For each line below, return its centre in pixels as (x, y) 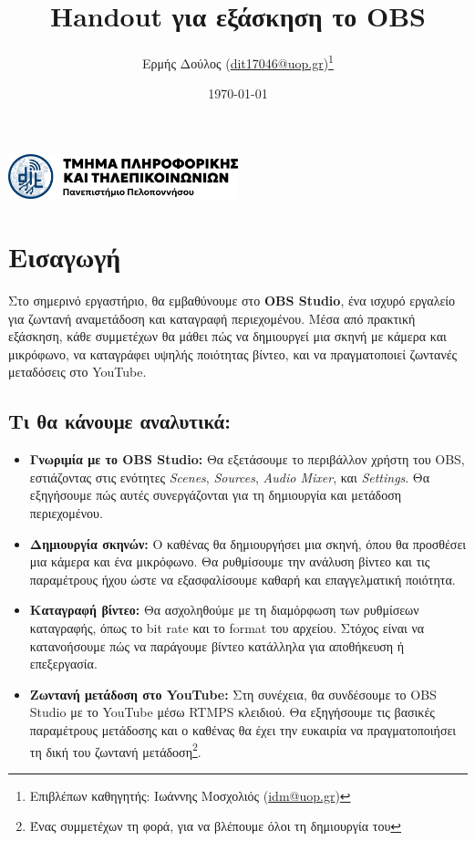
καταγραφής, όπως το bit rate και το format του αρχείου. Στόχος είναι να (227, 627)
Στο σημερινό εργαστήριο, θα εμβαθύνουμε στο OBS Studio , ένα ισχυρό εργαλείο (232, 301)
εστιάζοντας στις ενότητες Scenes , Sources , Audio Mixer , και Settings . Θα (230, 477)
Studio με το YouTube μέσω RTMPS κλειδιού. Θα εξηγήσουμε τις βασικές (232, 712)
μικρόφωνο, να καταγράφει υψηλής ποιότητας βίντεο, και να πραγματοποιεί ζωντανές (233, 353)
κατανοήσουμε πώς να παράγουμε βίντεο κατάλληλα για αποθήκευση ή (217, 645)
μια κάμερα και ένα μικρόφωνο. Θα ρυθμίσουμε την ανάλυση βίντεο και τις (230, 561)
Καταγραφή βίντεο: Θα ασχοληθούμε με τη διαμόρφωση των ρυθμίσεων (224, 610)
